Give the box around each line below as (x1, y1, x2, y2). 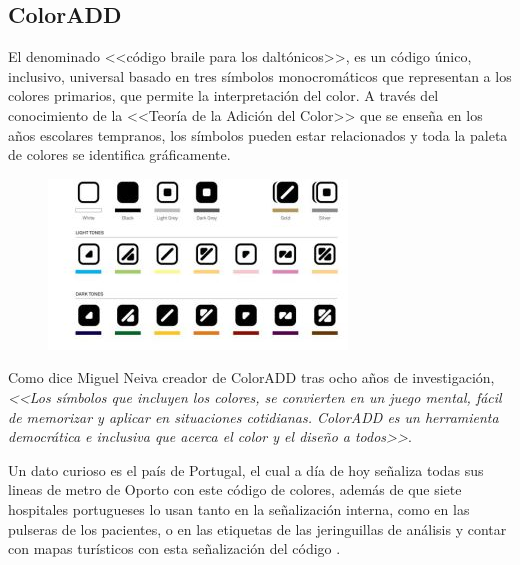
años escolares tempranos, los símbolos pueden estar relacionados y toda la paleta (8, 124, 508, 145)
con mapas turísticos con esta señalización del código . (8, 538, 341, 559)
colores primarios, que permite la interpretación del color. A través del (8, 85, 439, 106)
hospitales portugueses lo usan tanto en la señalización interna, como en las (8, 498, 470, 519)
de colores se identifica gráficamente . (8, 144, 231, 165)
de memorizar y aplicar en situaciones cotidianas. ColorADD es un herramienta (8, 406, 499, 427)
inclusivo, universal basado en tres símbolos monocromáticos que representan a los (8, 65, 512, 86)
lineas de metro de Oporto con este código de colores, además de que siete (8, 479, 462, 500)
